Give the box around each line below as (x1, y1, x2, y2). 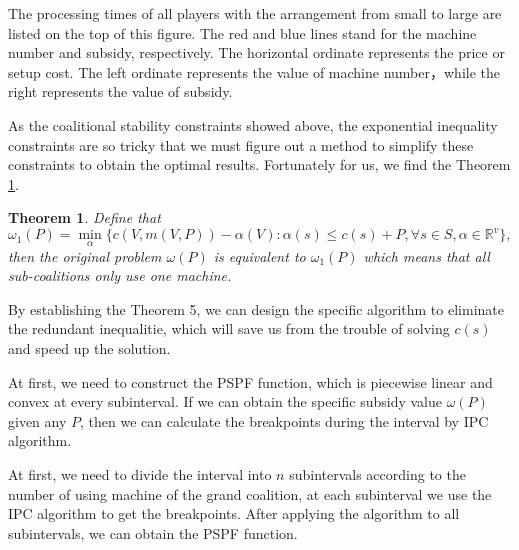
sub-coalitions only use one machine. (8, 265, 232, 286)
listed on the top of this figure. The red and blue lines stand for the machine (8, 22, 477, 43)
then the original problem (8, 245, 162, 266)
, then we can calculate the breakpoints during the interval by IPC (80, 410, 489, 431)
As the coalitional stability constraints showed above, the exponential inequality (8, 114, 498, 135)
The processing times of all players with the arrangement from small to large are (8, 3, 502, 23)
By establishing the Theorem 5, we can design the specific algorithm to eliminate (8, 298, 504, 319)
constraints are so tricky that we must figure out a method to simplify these (8, 134, 474, 155)
